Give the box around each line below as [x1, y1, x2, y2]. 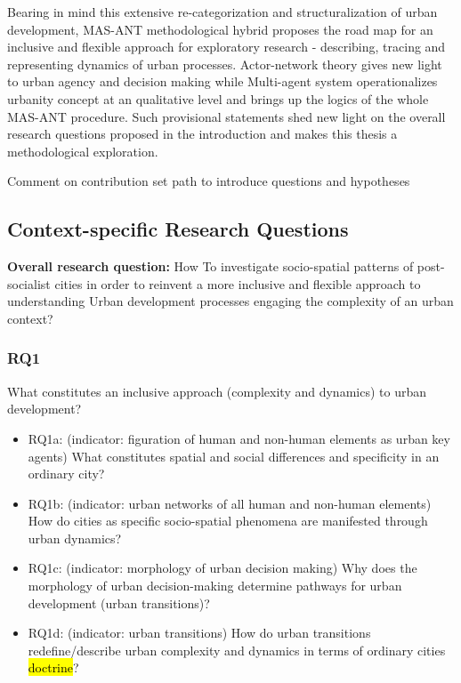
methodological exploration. [7, 141, 158, 160]
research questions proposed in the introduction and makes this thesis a [7, 125, 398, 143]
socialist [7, 274, 51, 293]
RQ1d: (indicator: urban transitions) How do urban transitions [28, 623, 371, 642]
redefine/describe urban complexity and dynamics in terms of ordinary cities [28, 640, 446, 659]
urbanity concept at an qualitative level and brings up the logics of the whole [7, 89, 429, 108]
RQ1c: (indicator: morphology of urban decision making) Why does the [28, 558, 417, 577]
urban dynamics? [28, 528, 122, 547]
